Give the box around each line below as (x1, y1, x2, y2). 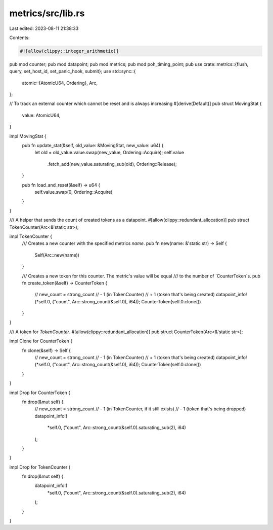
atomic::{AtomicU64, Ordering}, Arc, (22, 80, 98, 86)
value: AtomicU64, (22, 112, 61, 118)
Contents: (9, 34, 30, 41)
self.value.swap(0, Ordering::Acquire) (34, 189, 113, 195)
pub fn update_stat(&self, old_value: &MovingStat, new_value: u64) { (22, 143, 164, 149)
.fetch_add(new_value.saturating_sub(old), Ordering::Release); (47, 161, 177, 167)
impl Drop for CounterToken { (9, 390, 71, 396)
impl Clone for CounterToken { (9, 338, 73, 344)
